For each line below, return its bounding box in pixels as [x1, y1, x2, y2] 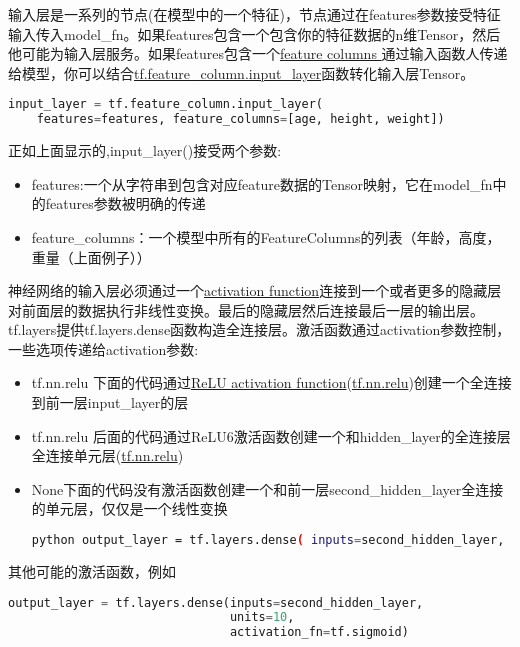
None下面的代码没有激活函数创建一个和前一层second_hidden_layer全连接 [31, 478, 504, 499]
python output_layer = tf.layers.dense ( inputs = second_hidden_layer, [31, 533, 505, 548]
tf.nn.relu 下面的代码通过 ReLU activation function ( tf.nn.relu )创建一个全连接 [31, 372, 512, 393]
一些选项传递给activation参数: [8, 338, 199, 359]
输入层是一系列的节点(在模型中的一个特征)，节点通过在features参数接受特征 [8, 4, 501, 24]
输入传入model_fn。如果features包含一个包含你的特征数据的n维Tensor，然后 [8, 23, 501, 44]
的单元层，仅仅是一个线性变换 [31, 498, 228, 519]
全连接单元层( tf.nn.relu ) [31, 445, 184, 466]
